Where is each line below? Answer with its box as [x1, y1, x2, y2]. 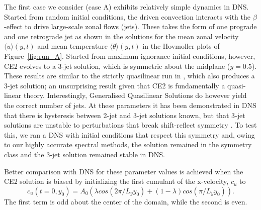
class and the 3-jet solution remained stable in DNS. [4, 149, 165, 159]
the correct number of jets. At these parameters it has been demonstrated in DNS [4, 99, 256, 110]
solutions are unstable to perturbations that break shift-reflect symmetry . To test [4, 120, 257, 130]
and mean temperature [37, 41, 108, 51]
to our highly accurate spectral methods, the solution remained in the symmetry [4, 139, 252, 150]
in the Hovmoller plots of [142, 41, 220, 51]
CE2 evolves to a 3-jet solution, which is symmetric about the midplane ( [4, 60, 230, 71]
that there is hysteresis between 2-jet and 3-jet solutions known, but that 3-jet [4, 110, 245, 120]
